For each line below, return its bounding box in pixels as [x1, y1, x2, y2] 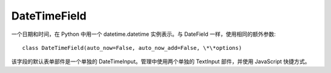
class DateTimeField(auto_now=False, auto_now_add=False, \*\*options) [22, 44, 242, 51]
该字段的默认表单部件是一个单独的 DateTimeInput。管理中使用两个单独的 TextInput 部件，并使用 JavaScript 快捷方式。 [11, 58, 311, 65]
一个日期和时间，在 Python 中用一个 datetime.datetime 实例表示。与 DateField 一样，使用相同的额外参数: [11, 30, 276, 38]
